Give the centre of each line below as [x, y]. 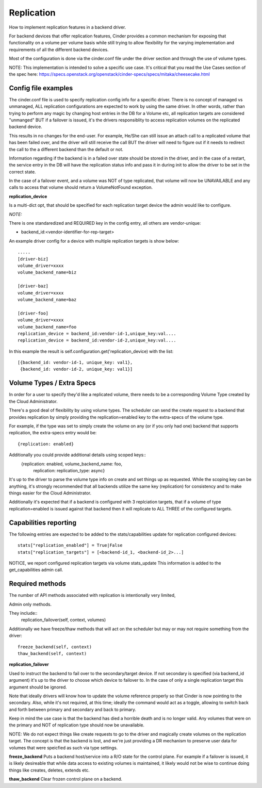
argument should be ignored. [38, 687]
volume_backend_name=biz [47, 272]
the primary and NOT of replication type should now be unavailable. [77, 725]
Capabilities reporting [43, 522]
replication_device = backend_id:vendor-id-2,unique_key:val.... [97, 340]
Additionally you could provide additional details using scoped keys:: [77, 455]
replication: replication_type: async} [69, 470]
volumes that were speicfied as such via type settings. [63, 748]
